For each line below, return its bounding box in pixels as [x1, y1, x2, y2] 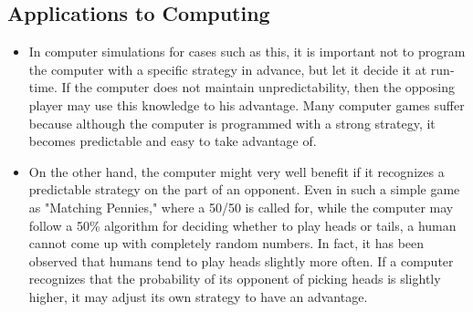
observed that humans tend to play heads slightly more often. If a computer [28, 251, 454, 270]
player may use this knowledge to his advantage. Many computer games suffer [28, 95, 465, 114]
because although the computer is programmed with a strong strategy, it [28, 113, 436, 132]
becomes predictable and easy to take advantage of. [28, 131, 317, 151]
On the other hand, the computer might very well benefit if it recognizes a [28, 161, 445, 181]
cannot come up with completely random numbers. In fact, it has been [28, 234, 425, 253]
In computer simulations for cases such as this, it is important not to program [28, 42, 466, 61]
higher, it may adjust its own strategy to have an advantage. [28, 286, 368, 306]
